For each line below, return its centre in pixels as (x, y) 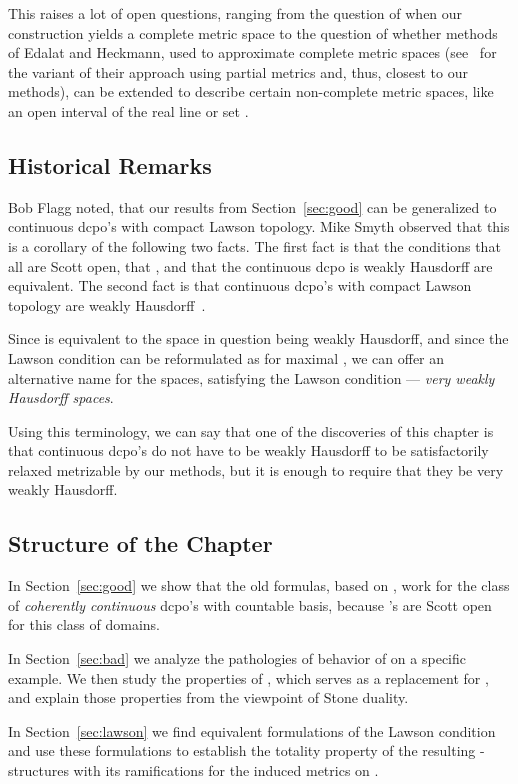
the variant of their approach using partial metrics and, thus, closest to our (238, 71)
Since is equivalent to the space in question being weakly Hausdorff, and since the (258, 338)
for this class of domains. (84, 624)
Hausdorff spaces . (61, 397)
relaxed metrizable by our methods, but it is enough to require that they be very (256, 469)
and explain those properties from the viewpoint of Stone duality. (208, 697)
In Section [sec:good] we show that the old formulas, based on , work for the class (259, 585)
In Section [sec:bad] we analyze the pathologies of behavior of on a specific (237, 658)
